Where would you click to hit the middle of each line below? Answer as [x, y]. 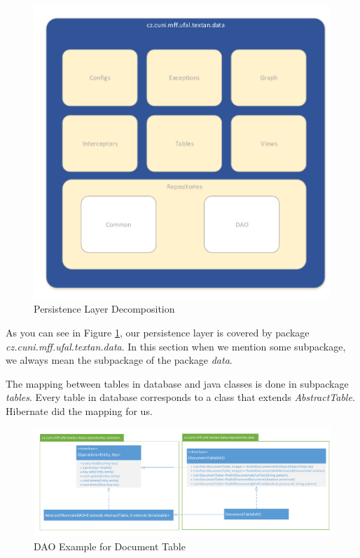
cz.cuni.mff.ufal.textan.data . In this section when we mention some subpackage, [176, 346]
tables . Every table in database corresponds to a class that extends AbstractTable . [180, 397]
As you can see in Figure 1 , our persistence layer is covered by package [158, 332]
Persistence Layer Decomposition [104, 309]
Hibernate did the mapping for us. [79, 410]
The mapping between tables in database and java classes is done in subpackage [177, 383]
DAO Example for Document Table [110, 546]
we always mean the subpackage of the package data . [119, 360]
